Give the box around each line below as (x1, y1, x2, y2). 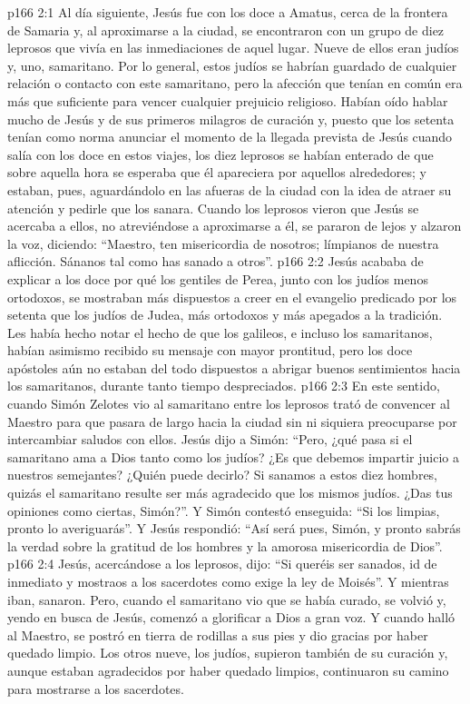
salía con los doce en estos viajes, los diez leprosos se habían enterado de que (7, 144, 434, 164)
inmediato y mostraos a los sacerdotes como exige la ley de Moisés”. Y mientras (7, 572, 449, 590)
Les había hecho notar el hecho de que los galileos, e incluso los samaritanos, (7, 322, 433, 342)
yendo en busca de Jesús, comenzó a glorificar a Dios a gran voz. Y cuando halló (7, 608, 455, 627)
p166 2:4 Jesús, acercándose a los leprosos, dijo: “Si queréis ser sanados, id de (7, 554, 437, 573)
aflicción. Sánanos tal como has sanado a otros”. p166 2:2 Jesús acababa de (7, 252, 424, 271)
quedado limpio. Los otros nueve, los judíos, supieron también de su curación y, (7, 643, 448, 662)
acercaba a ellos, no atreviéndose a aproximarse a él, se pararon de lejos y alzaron (7, 216, 462, 235)
